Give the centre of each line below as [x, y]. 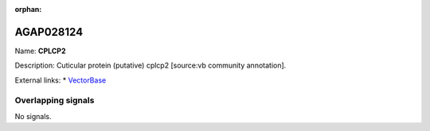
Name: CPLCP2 [41, 51]
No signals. [33, 116]
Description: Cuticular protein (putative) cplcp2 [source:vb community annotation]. [150, 65]
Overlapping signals [55, 101]
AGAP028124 [49, 32]
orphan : [28, 9]
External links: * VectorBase [61, 80]
